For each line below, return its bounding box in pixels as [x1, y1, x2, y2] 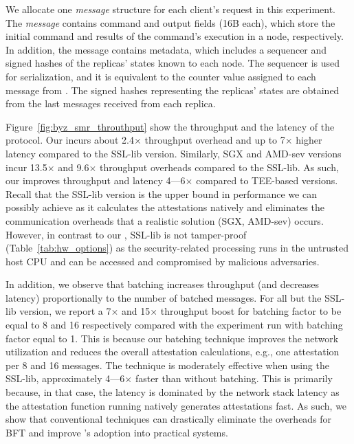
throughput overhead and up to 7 [144, 133, 285, 147]
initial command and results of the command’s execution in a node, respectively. [5, 29, 344, 43]
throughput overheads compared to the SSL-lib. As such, [99, 159, 339, 174]
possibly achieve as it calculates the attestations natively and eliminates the [5, 200, 325, 214]
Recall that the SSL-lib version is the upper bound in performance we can [5, 186, 317, 201]
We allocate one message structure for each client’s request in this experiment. [5, 2, 335, 16]
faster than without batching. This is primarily [135, 371, 333, 386]
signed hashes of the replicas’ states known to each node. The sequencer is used [5, 56, 340, 70]
